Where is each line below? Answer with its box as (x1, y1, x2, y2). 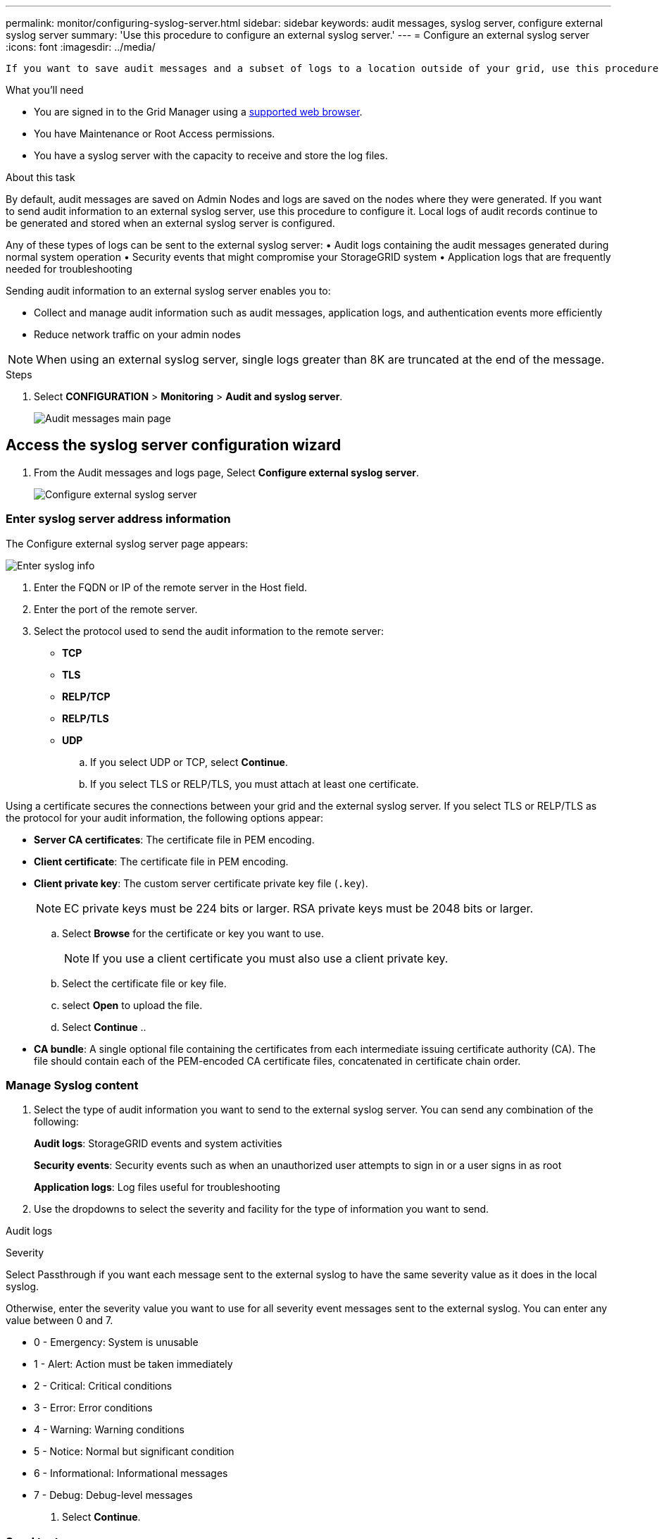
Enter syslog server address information (6, 512, 231, 526)
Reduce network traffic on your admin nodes (34, 328, 241, 340)
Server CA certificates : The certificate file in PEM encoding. (34, 833, 315, 846)
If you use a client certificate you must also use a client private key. (92, 951, 449, 965)
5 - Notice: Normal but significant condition (34, 1445, 234, 1458)
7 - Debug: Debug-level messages (34, 1489, 193, 1502)
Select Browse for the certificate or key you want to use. (62, 927, 324, 939)
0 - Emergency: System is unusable (34, 1336, 199, 1349)
